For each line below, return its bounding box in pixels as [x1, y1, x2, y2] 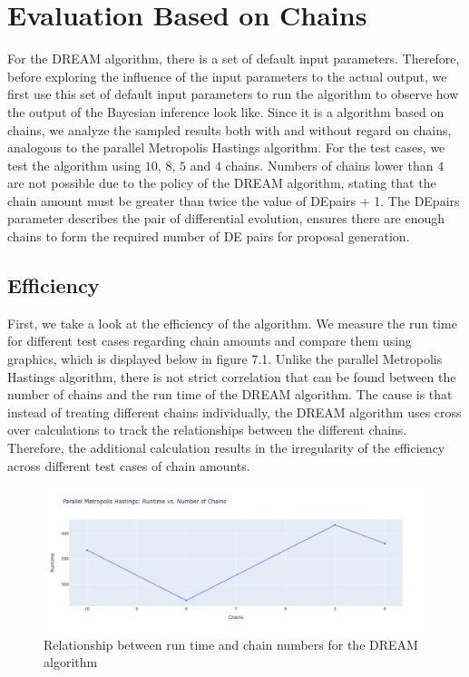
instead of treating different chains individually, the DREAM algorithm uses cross [7, 402, 462, 421]
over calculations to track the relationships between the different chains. [7, 420, 407, 439]
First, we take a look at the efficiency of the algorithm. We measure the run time [7, 313, 457, 332]
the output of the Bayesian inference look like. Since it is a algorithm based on [7, 102, 445, 121]
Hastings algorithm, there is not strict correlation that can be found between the [7, 367, 456, 386]
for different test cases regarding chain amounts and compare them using [7, 331, 412, 350]
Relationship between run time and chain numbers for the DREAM [44, 634, 418, 653]
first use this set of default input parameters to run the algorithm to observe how [7, 84, 459, 103]
